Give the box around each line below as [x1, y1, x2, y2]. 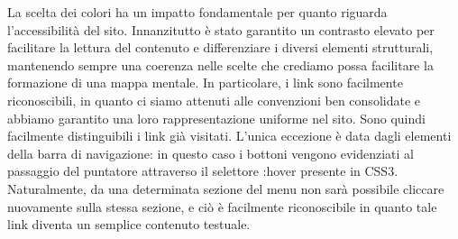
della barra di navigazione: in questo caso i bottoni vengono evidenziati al [7, 143, 414, 162]
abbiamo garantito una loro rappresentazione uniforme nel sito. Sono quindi [7, 108, 426, 127]
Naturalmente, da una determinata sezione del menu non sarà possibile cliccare [7, 179, 444, 198]
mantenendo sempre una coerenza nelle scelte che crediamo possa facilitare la [7, 55, 434, 74]
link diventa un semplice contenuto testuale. [7, 215, 251, 234]
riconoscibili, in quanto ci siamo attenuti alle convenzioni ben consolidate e [7, 90, 420, 109]
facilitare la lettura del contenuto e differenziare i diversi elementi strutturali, [7, 38, 434, 57]
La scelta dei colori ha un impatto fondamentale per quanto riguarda [7, 3, 388, 21]
